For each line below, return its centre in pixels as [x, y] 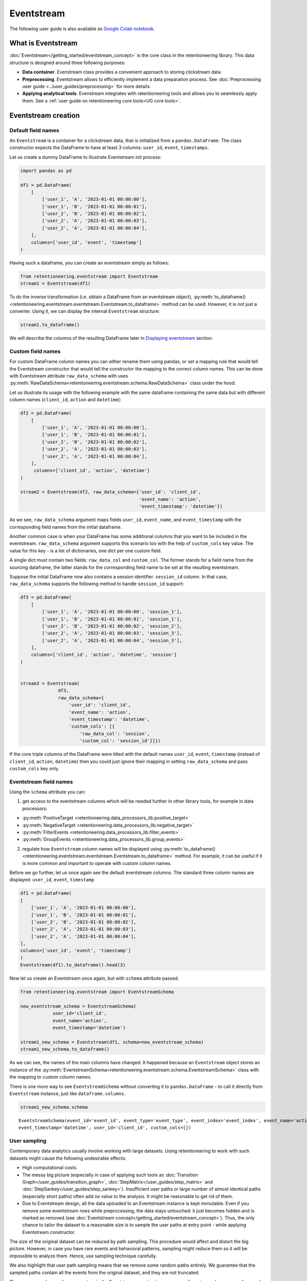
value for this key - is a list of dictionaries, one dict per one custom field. [86, 550]
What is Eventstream [43, 43]
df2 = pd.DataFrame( [46, 413]
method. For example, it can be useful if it [218, 856]
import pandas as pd [46, 171]
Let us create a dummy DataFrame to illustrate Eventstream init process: [85, 157]
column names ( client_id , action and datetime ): [65, 400]
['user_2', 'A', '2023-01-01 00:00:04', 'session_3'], [112, 640]
